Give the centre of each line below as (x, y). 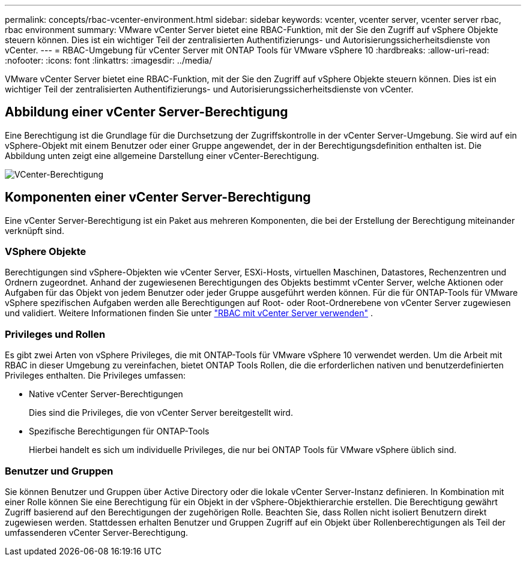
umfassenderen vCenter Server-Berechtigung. (97, 532)
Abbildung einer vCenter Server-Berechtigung (147, 112)
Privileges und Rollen (55, 334)
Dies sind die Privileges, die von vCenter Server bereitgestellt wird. (161, 413)
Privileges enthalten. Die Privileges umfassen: (95, 376)
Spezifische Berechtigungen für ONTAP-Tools (119, 431)
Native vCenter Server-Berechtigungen (106, 394)
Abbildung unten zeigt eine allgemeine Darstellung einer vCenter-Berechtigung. (162, 155)
